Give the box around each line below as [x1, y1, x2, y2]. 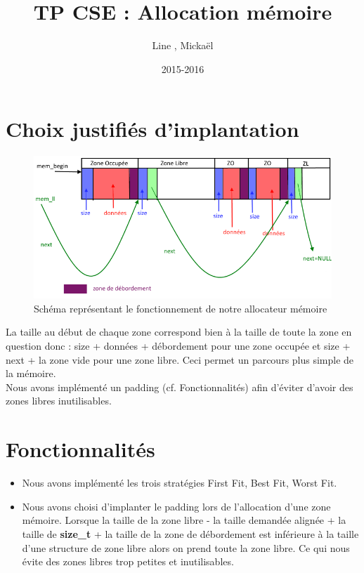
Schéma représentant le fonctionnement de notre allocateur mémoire [34, 301, 327, 315]
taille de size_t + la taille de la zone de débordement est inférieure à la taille [22, 526, 359, 541]
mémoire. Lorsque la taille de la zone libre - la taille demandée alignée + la [22, 513, 346, 527]
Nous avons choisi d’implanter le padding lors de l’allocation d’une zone [22, 499, 331, 513]
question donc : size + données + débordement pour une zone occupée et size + [6, 338, 351, 353]
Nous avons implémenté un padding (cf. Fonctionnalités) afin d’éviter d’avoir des [6, 379, 353, 394]
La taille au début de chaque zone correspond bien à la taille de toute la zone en [6, 324, 352, 339]
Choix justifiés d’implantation [6, 114, 299, 143]
